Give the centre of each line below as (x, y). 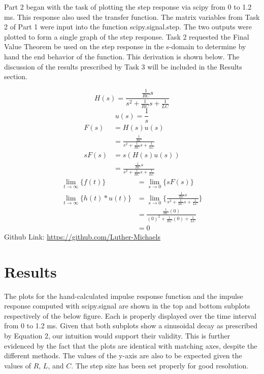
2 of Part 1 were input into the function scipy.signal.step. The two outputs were (128, 27)
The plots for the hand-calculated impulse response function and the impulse (124, 296)
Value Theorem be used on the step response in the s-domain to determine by (125, 46)
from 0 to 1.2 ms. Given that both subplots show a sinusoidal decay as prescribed (131, 326)
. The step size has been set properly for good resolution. (160, 365)
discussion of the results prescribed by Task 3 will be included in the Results (123, 66)
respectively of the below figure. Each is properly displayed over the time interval (130, 315)
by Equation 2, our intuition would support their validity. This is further (117, 335)
